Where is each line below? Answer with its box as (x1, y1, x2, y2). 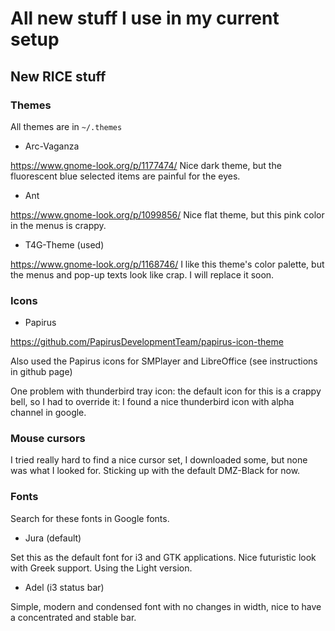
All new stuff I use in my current (10, 7, 280, 30)
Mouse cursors (10, 432, 86, 446)
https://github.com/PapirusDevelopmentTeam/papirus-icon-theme (10, 336, 284, 348)
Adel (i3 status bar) (24, 581, 105, 593)
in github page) (10, 366, 73, 378)
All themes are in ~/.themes (10, 120, 123, 132)
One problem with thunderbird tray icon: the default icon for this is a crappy (10, 385, 322, 397)
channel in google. (10, 407, 87, 419)
